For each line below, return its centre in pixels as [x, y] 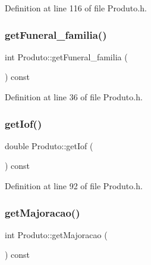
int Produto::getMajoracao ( [56, 234]
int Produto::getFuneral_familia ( [66, 56]
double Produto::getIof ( [49, 145]
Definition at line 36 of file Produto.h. [74, 97]
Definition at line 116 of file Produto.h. [76, 8]
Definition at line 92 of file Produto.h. [74, 186]
